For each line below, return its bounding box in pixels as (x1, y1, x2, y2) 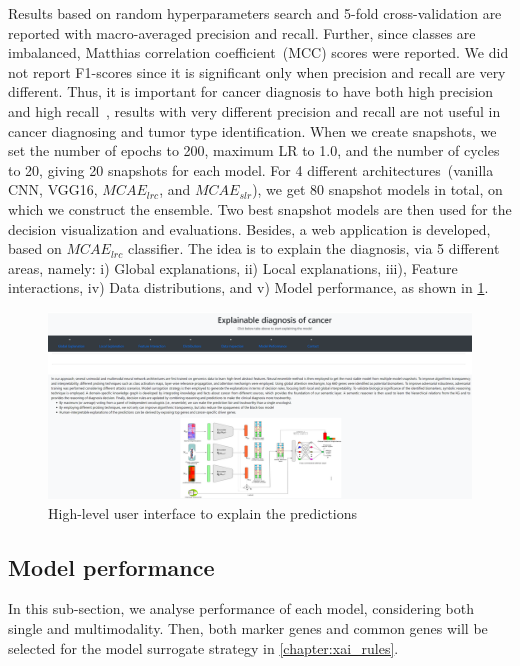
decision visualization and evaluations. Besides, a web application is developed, (8, 218, 491, 239)
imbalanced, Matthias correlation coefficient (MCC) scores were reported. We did (8, 42, 509, 63)
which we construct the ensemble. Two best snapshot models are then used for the (8, 198, 512, 219)
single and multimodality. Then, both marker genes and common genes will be (8, 618, 488, 639)
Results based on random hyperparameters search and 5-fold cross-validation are (8, 3, 502, 23)
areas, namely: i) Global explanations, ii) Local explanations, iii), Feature (8, 257, 458, 278)
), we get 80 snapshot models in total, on (252, 179, 503, 200)
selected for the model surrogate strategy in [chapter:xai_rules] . (8, 637, 399, 658)
